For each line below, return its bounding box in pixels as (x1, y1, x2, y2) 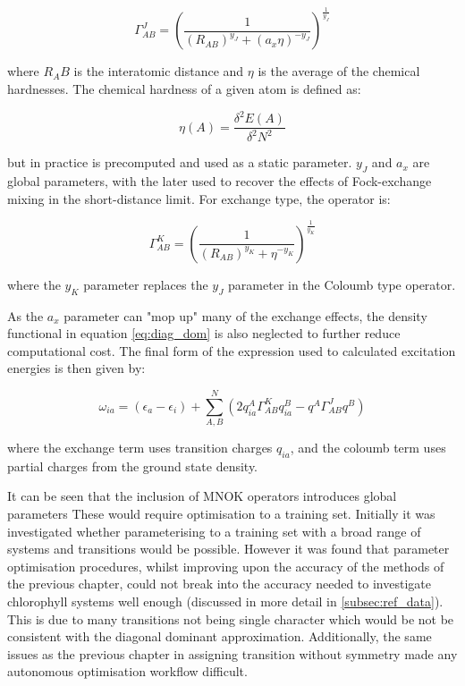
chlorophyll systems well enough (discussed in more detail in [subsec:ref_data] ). (7, 592, 444, 611)
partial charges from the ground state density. (7, 456, 258, 475)
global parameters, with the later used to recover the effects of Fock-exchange (7, 172, 432, 191)
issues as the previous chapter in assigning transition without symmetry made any (7, 644, 458, 663)
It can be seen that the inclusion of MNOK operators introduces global (7, 487, 397, 505)
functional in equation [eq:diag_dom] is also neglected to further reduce (7, 324, 401, 343)
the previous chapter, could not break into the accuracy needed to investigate (7, 574, 431, 593)
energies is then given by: (7, 359, 146, 377)
